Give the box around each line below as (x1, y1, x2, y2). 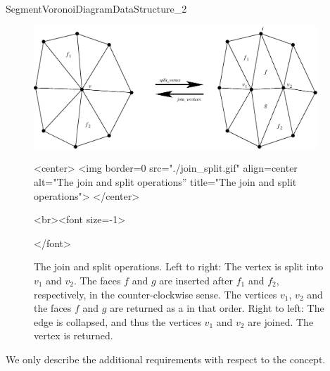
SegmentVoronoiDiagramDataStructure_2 (6, 1, 187, 15)
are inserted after (159, 273, 234, 287)
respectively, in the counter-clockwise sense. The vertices (34, 287, 277, 301)
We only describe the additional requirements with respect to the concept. (6, 351, 326, 366)
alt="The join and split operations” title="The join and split (34, 175, 297, 189)
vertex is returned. (34, 328, 113, 343)
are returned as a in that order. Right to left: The (110, 301, 324, 315)
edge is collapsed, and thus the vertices (34, 314, 201, 329)
